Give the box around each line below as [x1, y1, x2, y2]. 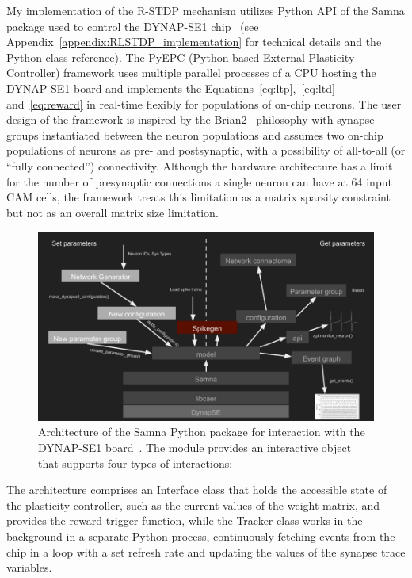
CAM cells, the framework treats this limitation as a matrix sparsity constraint [6, 189, 391, 205]
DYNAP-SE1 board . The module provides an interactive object [38, 439, 352, 455]
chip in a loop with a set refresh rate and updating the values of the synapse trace [6, 543, 406, 560]
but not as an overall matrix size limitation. [6, 204, 219, 220]
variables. [6, 559, 52, 576]
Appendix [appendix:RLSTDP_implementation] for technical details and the [6, 33, 382, 50]
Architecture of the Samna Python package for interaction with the [38, 423, 365, 440]
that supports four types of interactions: [38, 454, 233, 471]
